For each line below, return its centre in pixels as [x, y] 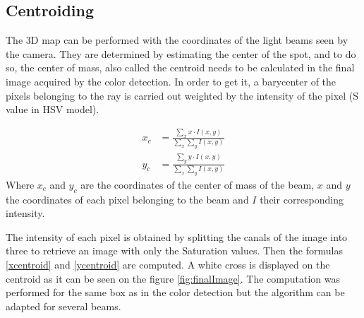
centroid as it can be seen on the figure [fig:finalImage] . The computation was [173, 278]
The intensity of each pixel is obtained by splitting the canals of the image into [177, 236]
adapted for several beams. [63, 306]
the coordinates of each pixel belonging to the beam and [127, 199]
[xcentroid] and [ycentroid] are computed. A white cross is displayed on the [168, 265]
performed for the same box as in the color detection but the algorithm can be [175, 292]
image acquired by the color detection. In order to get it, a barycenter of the [171, 81]
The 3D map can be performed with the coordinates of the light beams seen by [177, 40]
